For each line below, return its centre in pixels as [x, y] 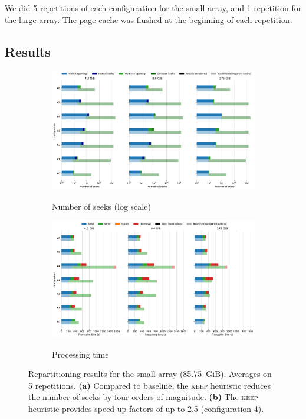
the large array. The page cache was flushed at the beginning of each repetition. [149, 19]
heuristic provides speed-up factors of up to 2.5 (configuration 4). [146, 408]
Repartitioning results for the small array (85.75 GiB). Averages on [150, 374]
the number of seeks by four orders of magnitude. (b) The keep [143, 397]
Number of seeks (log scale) [101, 206]
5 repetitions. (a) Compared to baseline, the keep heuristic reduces [150, 385]
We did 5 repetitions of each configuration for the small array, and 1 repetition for [153, 8]
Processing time [80, 354]
